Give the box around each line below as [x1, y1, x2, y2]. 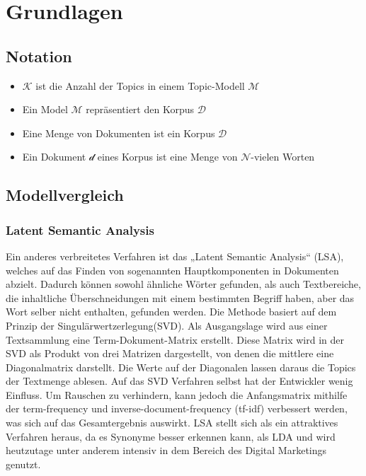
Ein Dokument [22, 149, 86, 164]
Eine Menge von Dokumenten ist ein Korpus [22, 125, 215, 140]
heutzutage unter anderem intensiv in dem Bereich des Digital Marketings [6, 443, 327, 458]
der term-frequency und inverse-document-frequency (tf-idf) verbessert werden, [6, 401, 348, 416]
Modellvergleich [6, 184, 124, 206]
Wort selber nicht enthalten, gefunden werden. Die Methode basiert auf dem [6, 304, 337, 319]
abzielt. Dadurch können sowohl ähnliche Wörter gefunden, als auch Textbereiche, [6, 277, 361, 291]
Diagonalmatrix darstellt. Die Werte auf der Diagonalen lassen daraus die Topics [6, 359, 356, 374]
